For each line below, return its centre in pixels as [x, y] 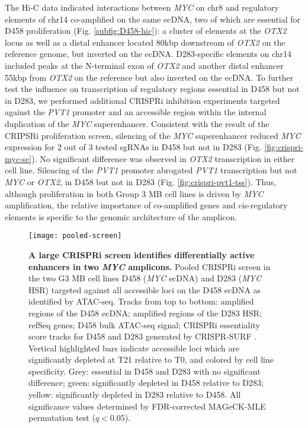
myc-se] [18, 158]
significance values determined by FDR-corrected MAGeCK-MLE [147, 406]
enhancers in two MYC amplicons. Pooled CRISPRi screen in [150, 266]
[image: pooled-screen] [75, 236]
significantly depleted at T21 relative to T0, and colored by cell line [151, 359]
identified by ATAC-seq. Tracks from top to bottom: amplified [141, 301]
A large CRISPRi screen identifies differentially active [142, 254]
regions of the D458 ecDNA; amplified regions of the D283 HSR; [145, 313]
